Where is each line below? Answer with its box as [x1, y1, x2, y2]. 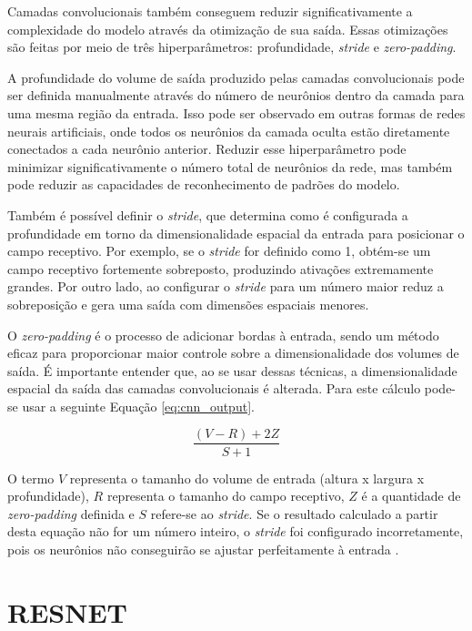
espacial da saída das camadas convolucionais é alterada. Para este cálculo [7, 379, 421, 398]
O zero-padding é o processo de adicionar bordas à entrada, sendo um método [7, 325, 439, 344]
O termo [7, 468, 55, 487]
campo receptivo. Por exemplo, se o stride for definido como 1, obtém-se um [7, 241, 431, 260]
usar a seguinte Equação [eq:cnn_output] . [22, 396, 255, 415]
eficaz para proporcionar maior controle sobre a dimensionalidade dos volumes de [7, 343, 459, 362]
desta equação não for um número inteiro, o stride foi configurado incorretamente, [7, 522, 464, 541]
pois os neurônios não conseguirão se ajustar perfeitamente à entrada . [7, 539, 399, 558]
